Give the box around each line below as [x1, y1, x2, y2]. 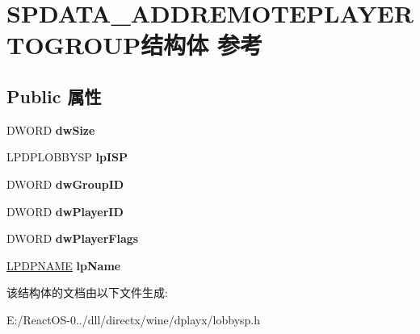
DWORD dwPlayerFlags [6, 230, 139, 247]
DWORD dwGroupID [6, 175, 124, 192]
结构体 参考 [141, 28, 262, 61]
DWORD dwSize [6, 121, 95, 138]
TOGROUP [6, 28, 141, 61]
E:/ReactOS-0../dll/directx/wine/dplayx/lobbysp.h [6, 311, 261, 328]
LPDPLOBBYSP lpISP [6, 148, 128, 165]
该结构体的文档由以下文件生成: [6, 284, 168, 301]
